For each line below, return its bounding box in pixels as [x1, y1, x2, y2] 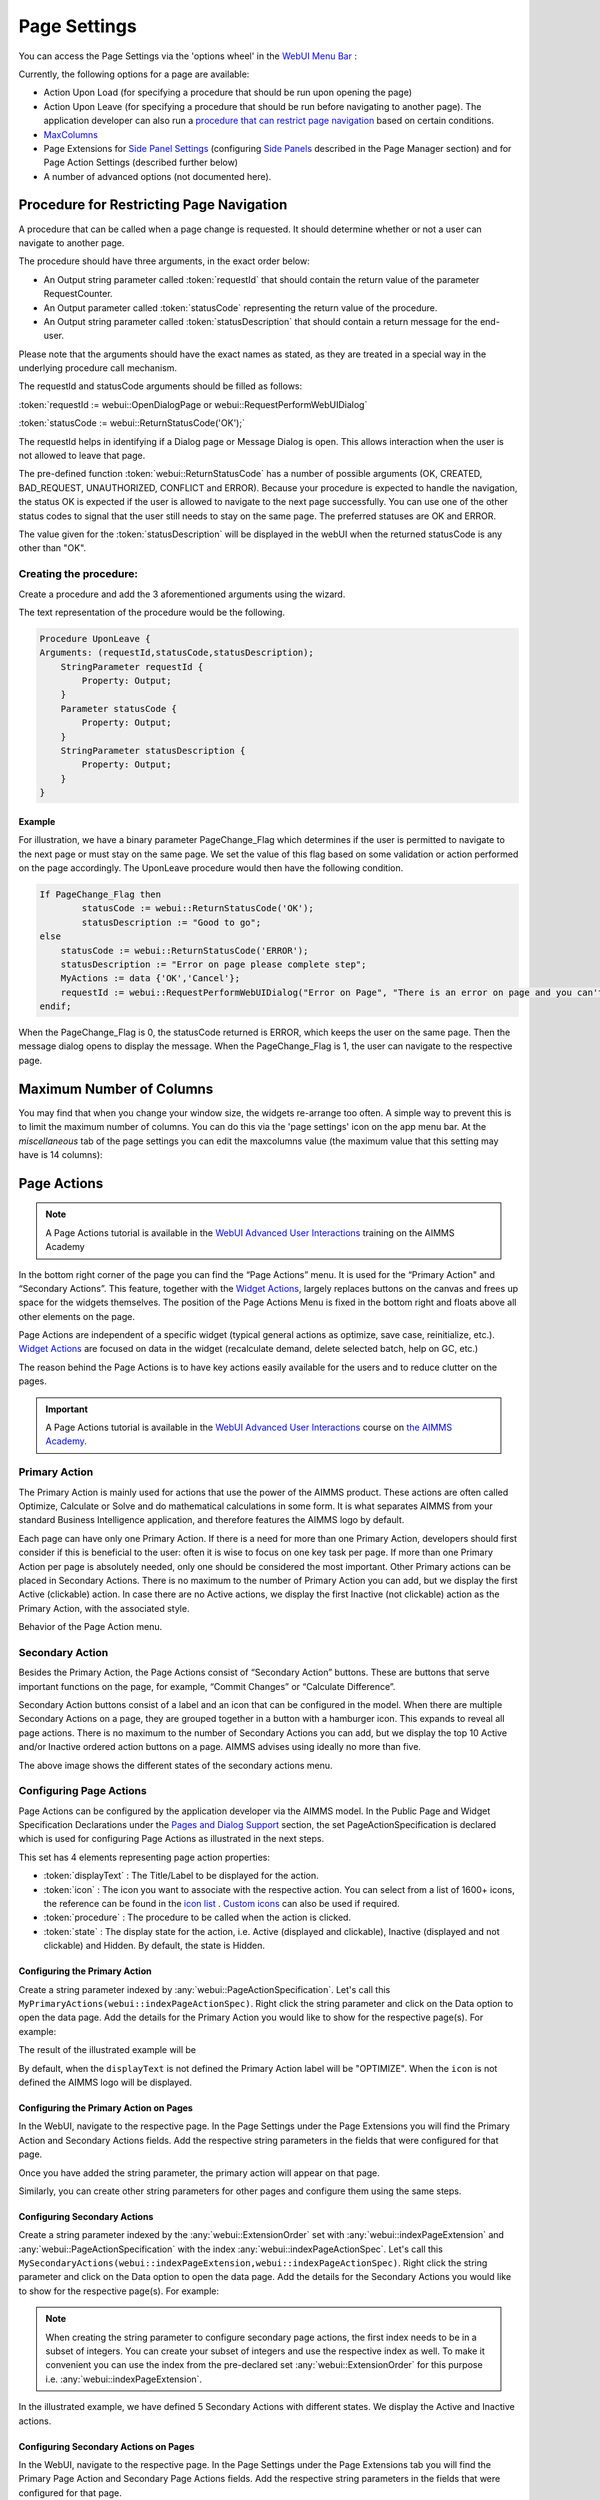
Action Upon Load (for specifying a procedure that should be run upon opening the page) [43, 86, 412, 99]
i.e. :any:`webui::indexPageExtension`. [45, 2373, 203, 2385]
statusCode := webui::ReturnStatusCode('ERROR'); [60, 945, 309, 956]
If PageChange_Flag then [39, 888, 162, 900]
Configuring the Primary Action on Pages [18, 2101, 194, 2114]
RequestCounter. [43, 288, 114, 300]
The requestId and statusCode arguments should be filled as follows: [18, 380, 303, 392]
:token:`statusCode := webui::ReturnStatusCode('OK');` [18, 417, 245, 429]
